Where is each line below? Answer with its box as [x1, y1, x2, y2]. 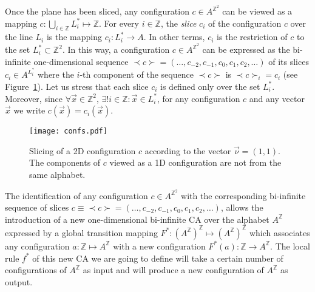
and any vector [249, 92, 305, 104]
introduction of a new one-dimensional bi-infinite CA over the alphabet [5, 212, 269, 225]
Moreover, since [5, 92, 63, 104]
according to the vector [144, 144, 231, 157]
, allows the [220, 201, 263, 214]
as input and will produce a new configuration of [83, 263, 264, 276]
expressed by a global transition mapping [5, 226, 158, 239]
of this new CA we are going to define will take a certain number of [32, 251, 283, 264]
